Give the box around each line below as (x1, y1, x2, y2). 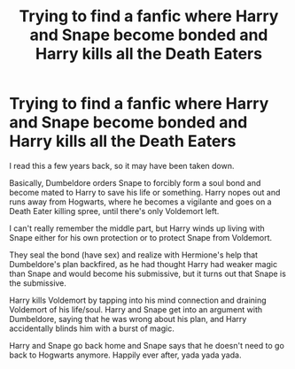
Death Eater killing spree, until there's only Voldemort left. (9, 205, 220, 216)
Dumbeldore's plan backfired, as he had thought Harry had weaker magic (9, 258, 277, 269)
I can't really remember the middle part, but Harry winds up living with (9, 223, 265, 234)
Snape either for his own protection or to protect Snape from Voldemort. (9, 232, 273, 242)
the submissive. (9, 277, 66, 288)
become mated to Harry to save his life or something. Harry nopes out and (9, 187, 281, 197)
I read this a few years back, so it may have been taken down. (9, 160, 235, 171)
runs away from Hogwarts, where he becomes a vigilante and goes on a (9, 196, 272, 207)
